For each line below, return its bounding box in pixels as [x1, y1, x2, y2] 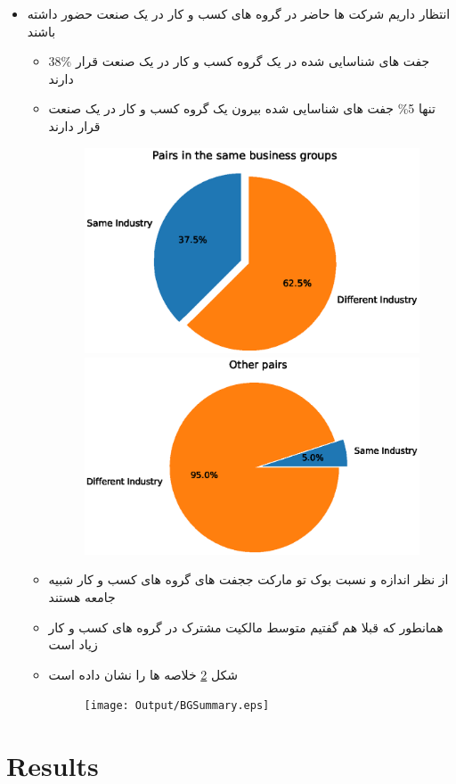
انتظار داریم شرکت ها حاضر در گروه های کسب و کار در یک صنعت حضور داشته [27, 4, 451, 22]
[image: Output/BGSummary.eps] [84, 699, 270, 713]
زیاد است [48, 635, 98, 654]
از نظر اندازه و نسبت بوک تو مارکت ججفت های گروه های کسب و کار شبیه [48, 570, 449, 589]
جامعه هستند [48, 588, 116, 607]
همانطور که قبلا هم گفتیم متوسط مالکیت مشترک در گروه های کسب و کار [48, 617, 444, 636]
